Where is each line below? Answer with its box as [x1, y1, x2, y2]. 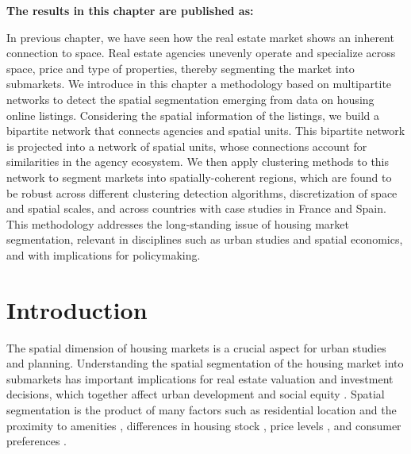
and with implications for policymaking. [6, 246, 201, 263]
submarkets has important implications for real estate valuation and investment [6, 370, 394, 387]
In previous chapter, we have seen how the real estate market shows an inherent [6, 29, 394, 45]
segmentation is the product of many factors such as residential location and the [6, 402, 397, 417]
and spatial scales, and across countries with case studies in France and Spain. [6, 200, 386, 217]
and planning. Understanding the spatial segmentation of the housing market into [6, 355, 404, 371]
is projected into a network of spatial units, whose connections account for [6, 137, 367, 154]
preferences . [6, 433, 67, 449]
